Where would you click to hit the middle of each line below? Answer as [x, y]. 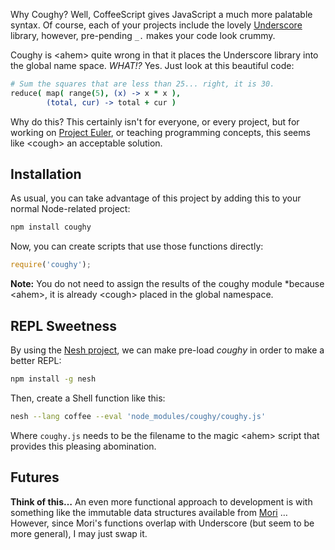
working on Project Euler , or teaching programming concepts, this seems [160, 132]
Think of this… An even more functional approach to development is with [161, 501]
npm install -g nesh [53, 379]
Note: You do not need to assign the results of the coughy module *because [167, 284]
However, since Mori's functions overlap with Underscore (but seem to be [162, 523]
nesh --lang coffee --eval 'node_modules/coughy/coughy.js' [138, 416]
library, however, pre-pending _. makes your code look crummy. [143, 35]
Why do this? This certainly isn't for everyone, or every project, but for [155, 121]
